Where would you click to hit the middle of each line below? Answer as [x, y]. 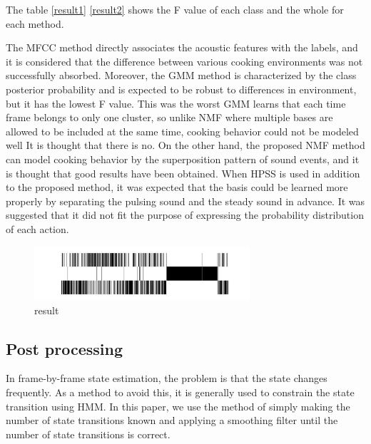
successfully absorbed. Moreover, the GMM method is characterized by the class [181, 75]
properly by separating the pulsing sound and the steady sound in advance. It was [185, 201]
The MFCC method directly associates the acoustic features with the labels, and [182, 47]
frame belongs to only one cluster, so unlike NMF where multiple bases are [169, 117]
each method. [35, 23]
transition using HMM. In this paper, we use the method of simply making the [178, 406]
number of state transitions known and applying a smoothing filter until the [172, 420]
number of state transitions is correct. [88, 434]
